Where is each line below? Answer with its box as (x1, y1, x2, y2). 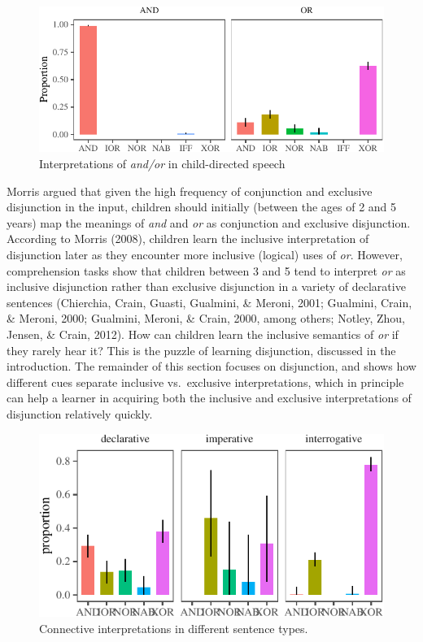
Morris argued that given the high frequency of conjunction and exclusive (7, 182, 373, 199)
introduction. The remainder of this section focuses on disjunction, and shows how (7, 358, 416, 375)
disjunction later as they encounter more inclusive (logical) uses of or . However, (7, 246, 403, 263)
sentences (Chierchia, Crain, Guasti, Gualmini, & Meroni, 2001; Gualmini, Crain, (7, 293, 412, 310)
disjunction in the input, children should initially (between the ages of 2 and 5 (7, 198, 397, 215)
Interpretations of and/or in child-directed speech (39, 155, 286, 172)
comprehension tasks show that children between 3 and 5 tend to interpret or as (7, 262, 406, 279)
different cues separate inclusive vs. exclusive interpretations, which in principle (7, 373, 404, 390)
